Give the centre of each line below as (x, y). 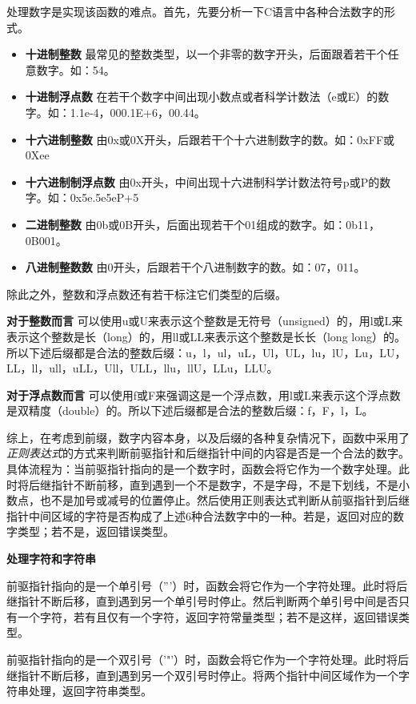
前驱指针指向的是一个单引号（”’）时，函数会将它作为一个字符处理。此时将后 (207, 585)
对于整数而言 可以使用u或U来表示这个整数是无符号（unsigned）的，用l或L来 (205, 321)
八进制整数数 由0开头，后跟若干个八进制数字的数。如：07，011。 (195, 267)
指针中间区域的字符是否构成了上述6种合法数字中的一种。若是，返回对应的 (200, 515)
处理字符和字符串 (51, 559)
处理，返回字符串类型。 (90, 691)
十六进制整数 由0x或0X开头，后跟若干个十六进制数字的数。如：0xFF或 (210, 139)
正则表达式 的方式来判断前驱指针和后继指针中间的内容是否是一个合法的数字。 (208, 453)
